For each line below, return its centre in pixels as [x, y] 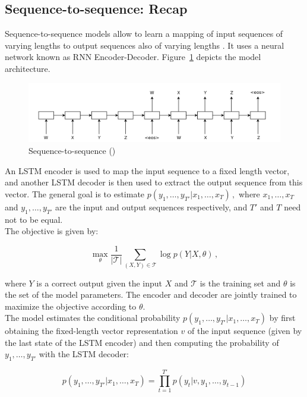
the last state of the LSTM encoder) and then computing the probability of [142, 342]
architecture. [28, 68]
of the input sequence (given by [245, 331]
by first [282, 318]
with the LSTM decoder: [84, 354]
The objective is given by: [52, 231]
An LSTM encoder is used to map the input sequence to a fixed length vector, [147, 170]
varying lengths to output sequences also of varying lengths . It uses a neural [145, 45]
